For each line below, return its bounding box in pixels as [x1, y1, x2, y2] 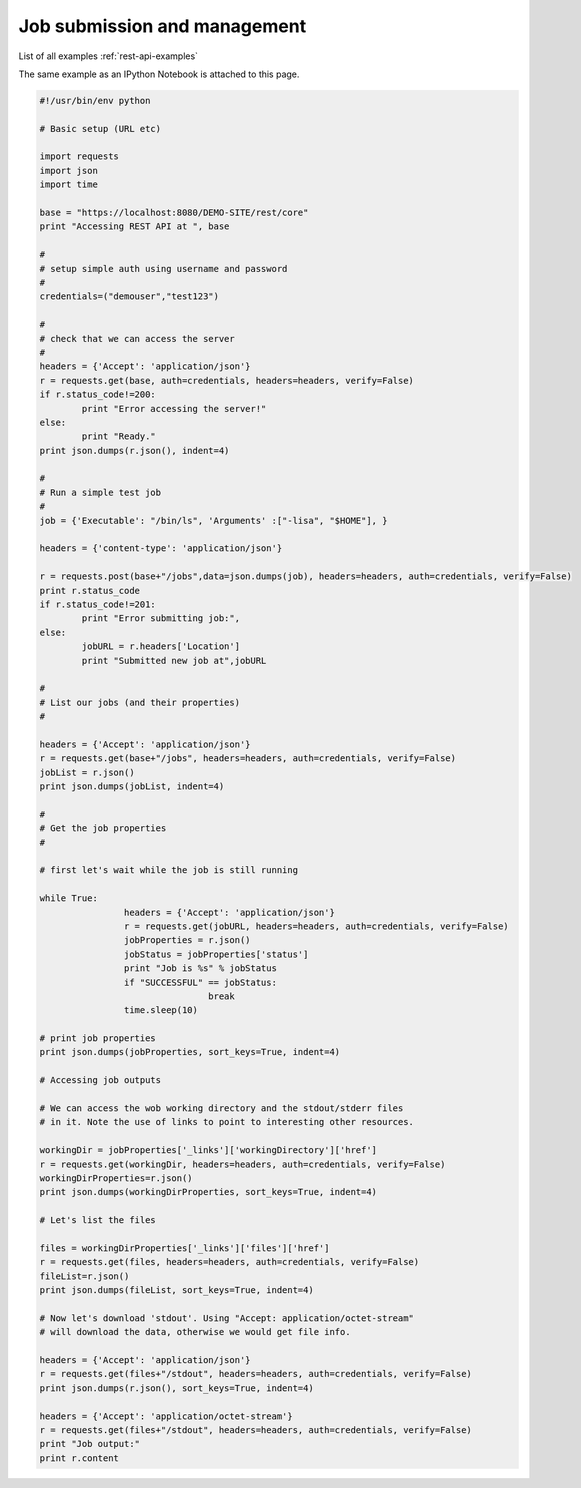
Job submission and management [18, 15, 307, 37]
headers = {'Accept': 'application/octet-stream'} [39, 1410, 294, 1422]
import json [39, 165, 99, 176]
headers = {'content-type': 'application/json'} [39, 543, 283, 554]
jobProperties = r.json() [123, 935, 251, 946]
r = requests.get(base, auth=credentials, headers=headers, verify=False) [39, 375, 415, 386]
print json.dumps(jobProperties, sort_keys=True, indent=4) [39, 1046, 341, 1058]
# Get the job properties [39, 823, 167, 834]
